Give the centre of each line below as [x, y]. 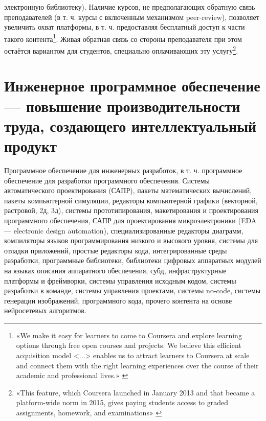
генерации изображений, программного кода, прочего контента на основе [118, 300]
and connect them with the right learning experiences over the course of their [137, 365]
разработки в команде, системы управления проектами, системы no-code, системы [132, 290]
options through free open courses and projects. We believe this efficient [129, 345]
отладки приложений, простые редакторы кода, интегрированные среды [116, 250]
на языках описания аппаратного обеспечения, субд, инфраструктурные [115, 270]
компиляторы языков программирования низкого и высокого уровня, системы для [131, 240]
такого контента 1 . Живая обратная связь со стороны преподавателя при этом [123, 38]
